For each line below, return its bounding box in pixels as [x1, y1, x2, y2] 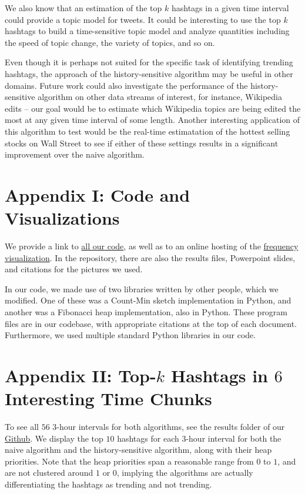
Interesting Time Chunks [5, 386, 212, 410]
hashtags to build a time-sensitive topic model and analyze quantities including [5, 25, 290, 37]
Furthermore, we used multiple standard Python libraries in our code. [5, 329, 256, 341]
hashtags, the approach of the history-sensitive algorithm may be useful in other [5, 67, 293, 79]
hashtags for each [117, 432, 179, 444]
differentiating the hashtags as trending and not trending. [5, 478, 212, 490]
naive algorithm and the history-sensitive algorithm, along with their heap [5, 443, 272, 456]
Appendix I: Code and [5, 182, 190, 206]
